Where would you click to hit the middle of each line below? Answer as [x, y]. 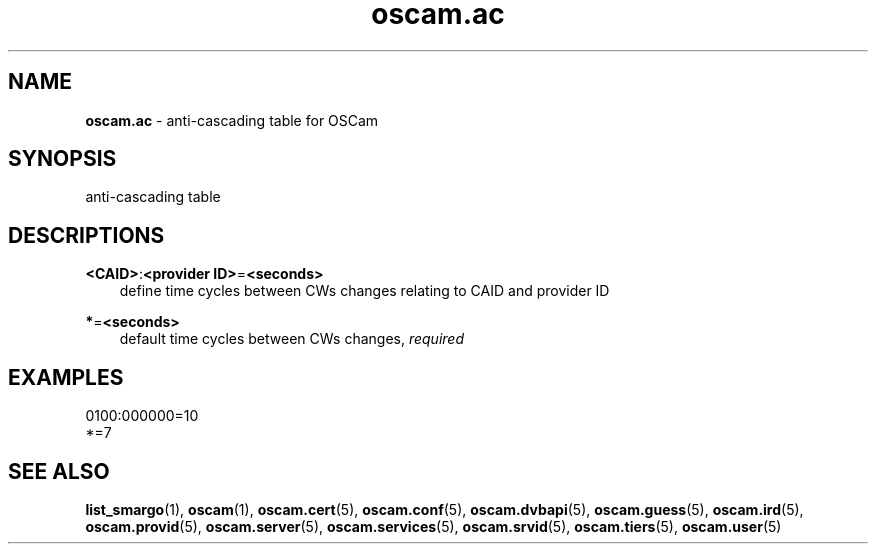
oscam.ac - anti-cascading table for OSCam [232, 120]
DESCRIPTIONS [86, 235]
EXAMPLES [66, 377]
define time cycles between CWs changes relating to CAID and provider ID [364, 291]
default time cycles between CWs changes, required [291, 339]
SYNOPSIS [62, 159]
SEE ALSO [59, 471]
